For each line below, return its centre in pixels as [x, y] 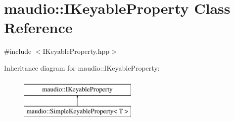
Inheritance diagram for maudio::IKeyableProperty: [82, 67]
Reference [38, 27]
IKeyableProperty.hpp [76, 51]
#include [18, 51]
